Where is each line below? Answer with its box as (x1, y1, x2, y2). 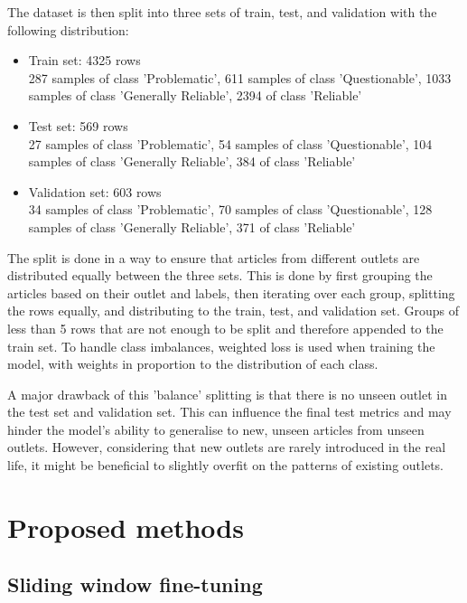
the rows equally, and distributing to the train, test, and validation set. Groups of (7, 301, 460, 320)
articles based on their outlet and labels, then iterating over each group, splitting (7, 283, 455, 302)
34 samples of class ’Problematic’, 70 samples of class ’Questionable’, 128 (28, 200, 433, 219)
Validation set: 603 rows (28, 182, 162, 201)
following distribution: (7, 20, 129, 39)
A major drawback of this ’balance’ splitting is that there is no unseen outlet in (7, 384, 448, 403)
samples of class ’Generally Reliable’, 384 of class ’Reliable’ (28, 152, 356, 171)
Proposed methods (7, 508, 244, 545)
